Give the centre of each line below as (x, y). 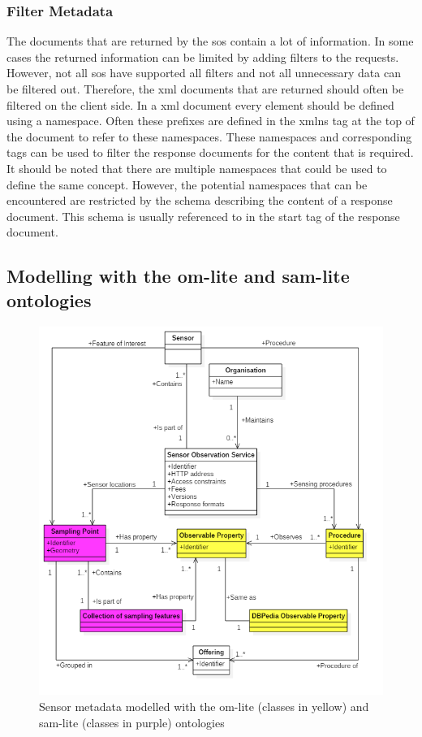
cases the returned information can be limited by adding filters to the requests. (203, 56)
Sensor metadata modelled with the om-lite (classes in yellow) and (204, 706)
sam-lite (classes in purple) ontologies (132, 722)
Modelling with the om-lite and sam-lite (178, 276)
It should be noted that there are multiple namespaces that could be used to (197, 168)
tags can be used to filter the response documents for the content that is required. (210, 152)
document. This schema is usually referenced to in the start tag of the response (203, 216)
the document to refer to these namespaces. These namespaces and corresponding (209, 136)
